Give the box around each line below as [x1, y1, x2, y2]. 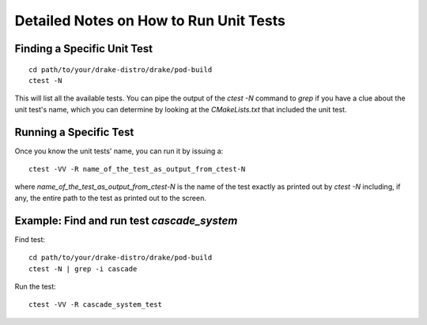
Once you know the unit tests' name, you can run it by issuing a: [14, 146, 224, 156]
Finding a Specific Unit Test [14, 42, 153, 55]
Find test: [14, 234, 46, 244]
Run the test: [14, 282, 57, 291]
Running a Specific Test [14, 125, 134, 138]
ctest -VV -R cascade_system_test [28, 300, 162, 309]
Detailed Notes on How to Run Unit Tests [14, 12, 286, 29]
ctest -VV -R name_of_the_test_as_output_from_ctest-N [28, 164, 246, 174]
